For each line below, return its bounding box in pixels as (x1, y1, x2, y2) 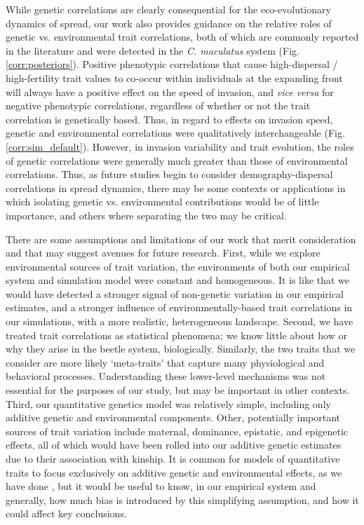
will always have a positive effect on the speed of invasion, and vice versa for (6, 84, 334, 99)
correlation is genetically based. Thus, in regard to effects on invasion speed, (6, 111, 333, 126)
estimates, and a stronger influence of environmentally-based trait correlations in (6, 300, 353, 315)
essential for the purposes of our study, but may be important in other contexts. (6, 383, 350, 397)
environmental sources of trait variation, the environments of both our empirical (6, 259, 350, 273)
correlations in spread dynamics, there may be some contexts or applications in (6, 180, 346, 195)
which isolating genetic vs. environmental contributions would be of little (6, 194, 319, 209)
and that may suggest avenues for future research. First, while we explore (6, 245, 321, 260)
